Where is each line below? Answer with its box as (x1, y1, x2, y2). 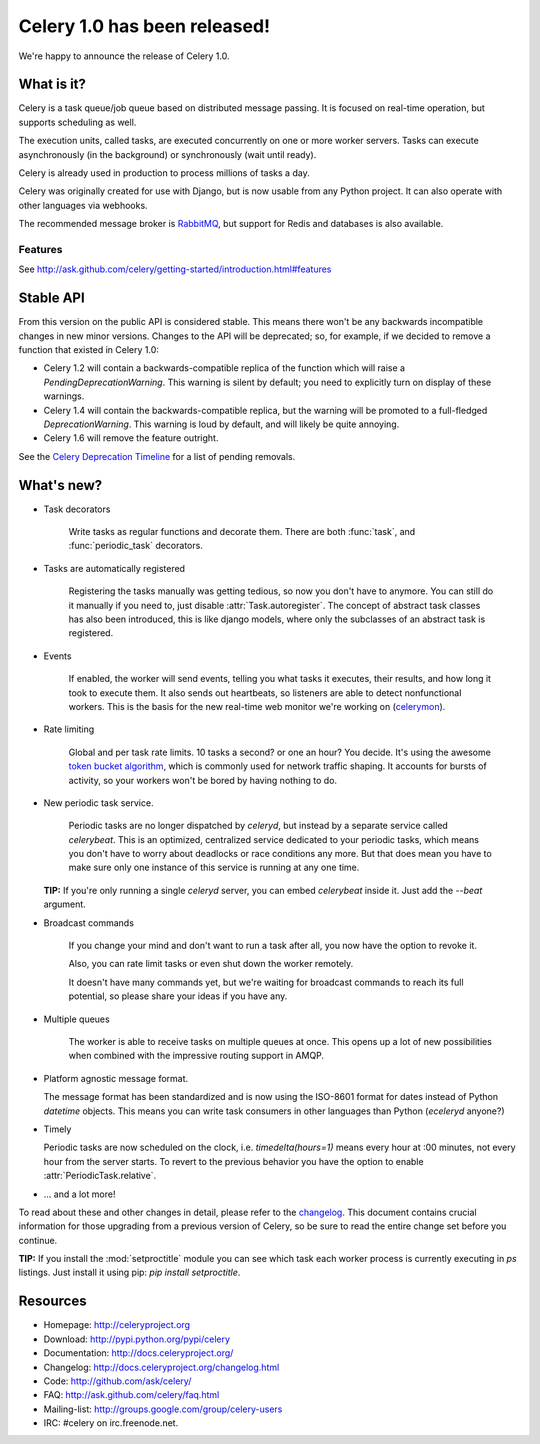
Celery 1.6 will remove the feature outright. (43, 432, 219, 444)
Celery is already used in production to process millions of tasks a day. (18, 167, 310, 179)
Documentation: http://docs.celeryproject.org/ (43, 1347, 234, 1359)
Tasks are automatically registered (43, 562, 185, 574)
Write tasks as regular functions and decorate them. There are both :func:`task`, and (68, 526, 416, 538)
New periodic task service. (43, 796, 154, 809)
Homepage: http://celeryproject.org (43, 1319, 190, 1331)
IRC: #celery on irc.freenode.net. (43, 1417, 179, 1429)
